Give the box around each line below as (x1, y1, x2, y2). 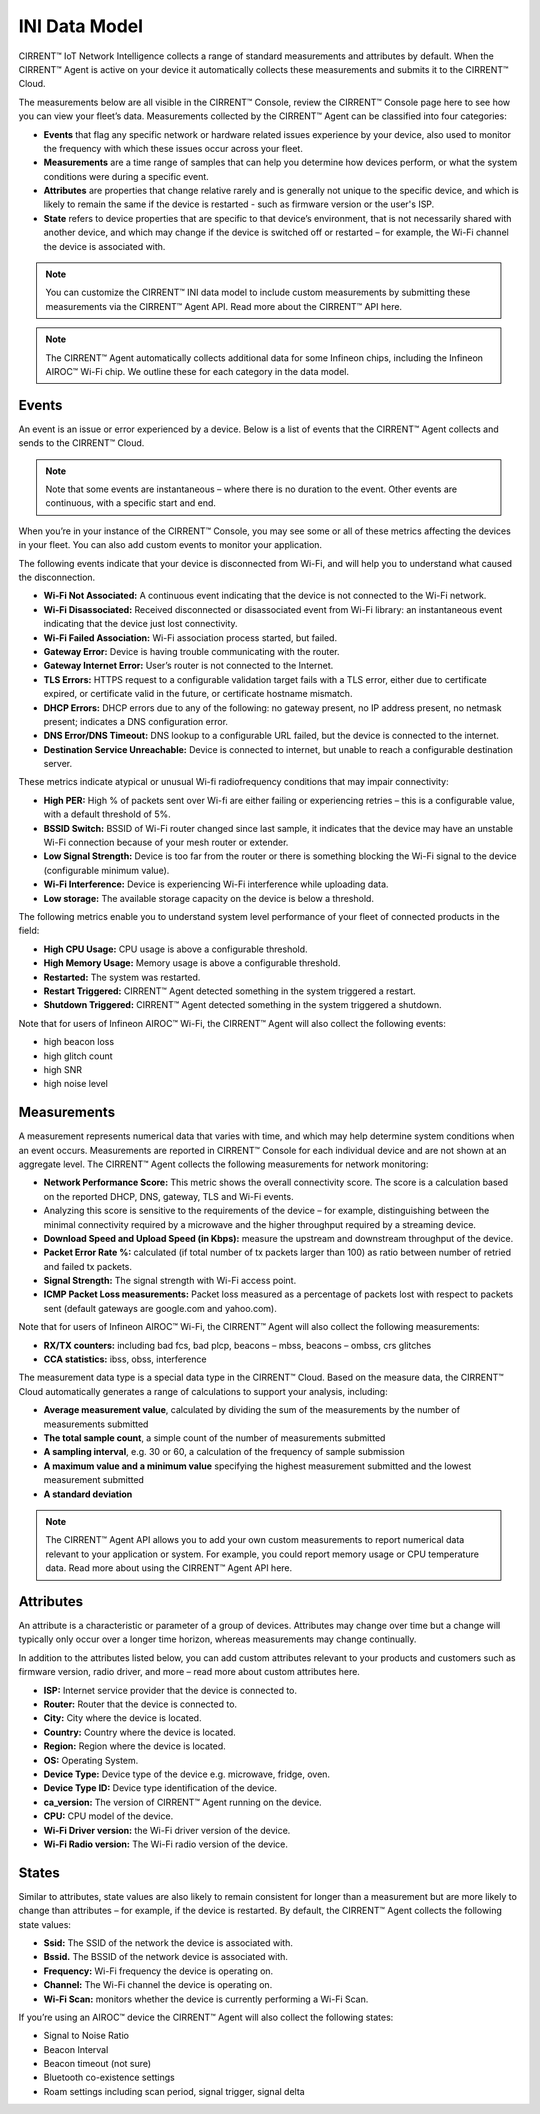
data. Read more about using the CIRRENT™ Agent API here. (45, 1562, 293, 1574)
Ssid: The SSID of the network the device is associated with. (43, 1936, 294, 1949)
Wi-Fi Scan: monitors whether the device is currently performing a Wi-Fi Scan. (43, 1993, 369, 2005)
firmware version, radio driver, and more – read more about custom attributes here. (18, 1666, 360, 1678)
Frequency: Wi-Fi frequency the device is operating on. (43, 1965, 274, 1977)
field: (18, 925, 40, 937)
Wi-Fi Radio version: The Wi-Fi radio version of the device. (43, 1838, 289, 1850)
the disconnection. (18, 571, 96, 583)
